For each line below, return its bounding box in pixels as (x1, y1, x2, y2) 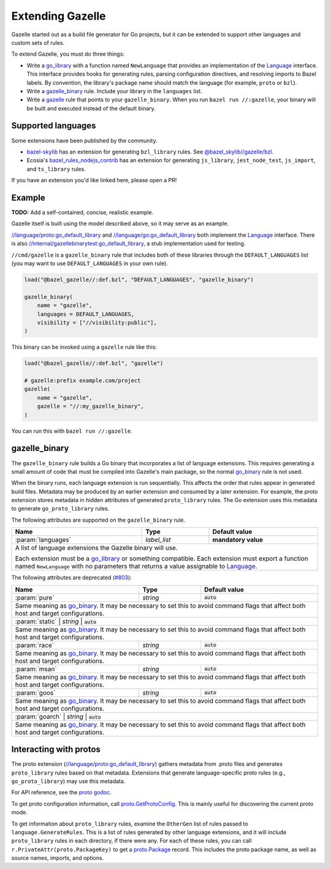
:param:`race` (15, 641, 55, 649)
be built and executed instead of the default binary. (26, 104, 156, 112)
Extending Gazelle (11, 9, 107, 23)
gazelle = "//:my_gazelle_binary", (37, 403, 144, 410)
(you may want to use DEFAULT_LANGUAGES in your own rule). (11, 260, 168, 267)
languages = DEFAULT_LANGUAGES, (37, 311, 135, 317)
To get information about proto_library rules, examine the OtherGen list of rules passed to (11, 820, 248, 827)
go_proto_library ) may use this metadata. (11, 777, 126, 785)
